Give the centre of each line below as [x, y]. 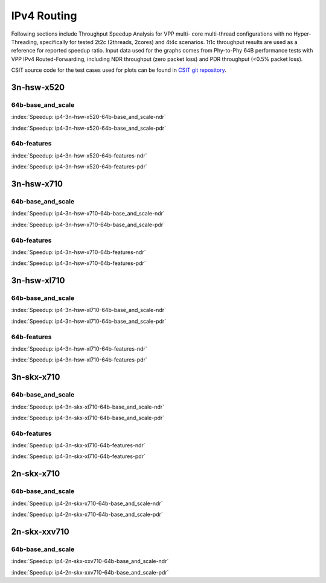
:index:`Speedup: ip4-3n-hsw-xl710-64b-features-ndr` [79, 349]
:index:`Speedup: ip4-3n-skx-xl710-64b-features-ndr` [78, 445]
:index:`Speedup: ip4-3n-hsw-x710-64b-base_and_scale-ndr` [88, 214]
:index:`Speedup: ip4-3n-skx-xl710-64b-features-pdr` [78, 456]
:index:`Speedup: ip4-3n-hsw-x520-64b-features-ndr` [79, 155]
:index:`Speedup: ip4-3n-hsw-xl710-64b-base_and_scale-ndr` [88, 310]
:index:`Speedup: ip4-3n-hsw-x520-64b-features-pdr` [79, 167]
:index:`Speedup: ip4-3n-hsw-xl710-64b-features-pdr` [79, 360]
